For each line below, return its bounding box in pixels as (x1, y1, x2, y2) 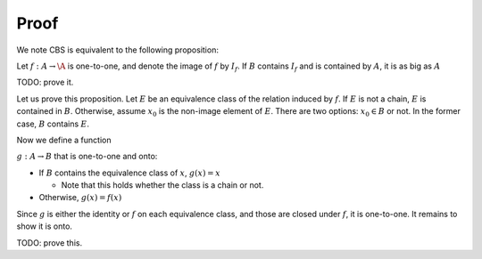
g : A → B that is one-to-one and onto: (16, 151, 158, 162)
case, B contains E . (16, 118, 89, 129)
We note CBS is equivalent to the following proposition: (16, 45, 219, 55)
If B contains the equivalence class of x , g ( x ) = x (38, 167, 220, 178)
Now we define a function (16, 134, 112, 145)
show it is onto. (16, 221, 73, 231)
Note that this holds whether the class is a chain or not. (61, 180, 264, 190)
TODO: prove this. (16, 237, 83, 248)
